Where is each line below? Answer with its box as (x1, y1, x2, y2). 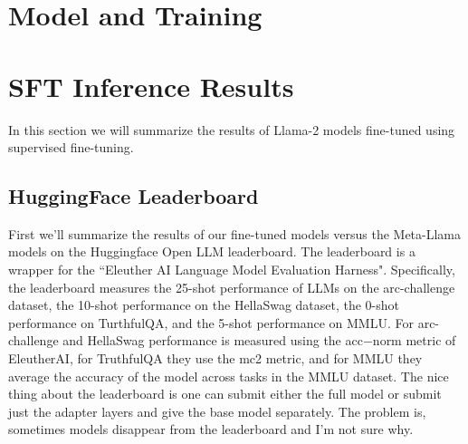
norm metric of (372, 331, 456, 350)
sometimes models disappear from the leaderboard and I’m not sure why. (8, 420, 414, 439)
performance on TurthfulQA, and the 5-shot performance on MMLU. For (8, 313, 414, 332)
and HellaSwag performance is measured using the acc (62, 331, 363, 350)
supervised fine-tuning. (8, 138, 134, 157)
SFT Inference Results (8, 67, 294, 104)
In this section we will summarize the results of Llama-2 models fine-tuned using (8, 120, 455, 139)
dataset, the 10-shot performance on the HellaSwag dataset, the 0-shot (8, 295, 400, 314)
